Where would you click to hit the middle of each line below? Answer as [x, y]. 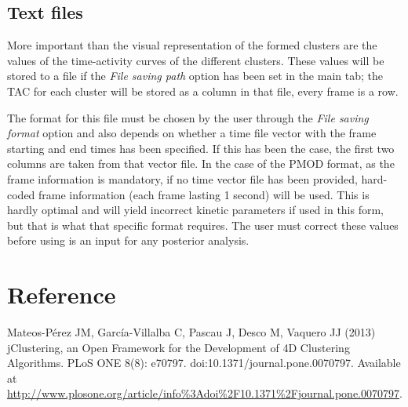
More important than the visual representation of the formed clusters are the [192, 45]
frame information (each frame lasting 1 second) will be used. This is [204, 194]
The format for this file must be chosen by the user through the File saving [188, 117]
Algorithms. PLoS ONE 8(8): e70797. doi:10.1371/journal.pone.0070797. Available [204, 363]
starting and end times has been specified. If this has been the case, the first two [201, 148]
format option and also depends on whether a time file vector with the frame [192, 133]
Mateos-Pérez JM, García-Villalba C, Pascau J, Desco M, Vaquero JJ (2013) [191, 332]
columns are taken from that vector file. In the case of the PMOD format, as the [201, 164]
